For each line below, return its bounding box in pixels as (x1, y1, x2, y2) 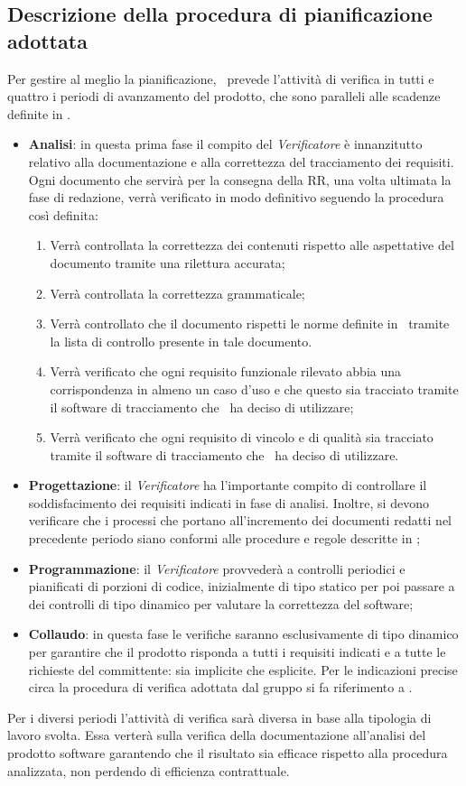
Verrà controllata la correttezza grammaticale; (50, 283, 305, 302)
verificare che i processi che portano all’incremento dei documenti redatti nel (28, 511, 452, 530)
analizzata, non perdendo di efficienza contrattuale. (7, 761, 290, 780)
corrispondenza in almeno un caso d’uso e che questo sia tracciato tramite (50, 379, 459, 398)
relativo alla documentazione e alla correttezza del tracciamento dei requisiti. (28, 152, 454, 171)
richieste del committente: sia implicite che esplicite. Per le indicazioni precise (28, 660, 458, 679)
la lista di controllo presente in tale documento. (50, 331, 312, 350)
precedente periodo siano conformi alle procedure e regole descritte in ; (28, 529, 421, 548)
